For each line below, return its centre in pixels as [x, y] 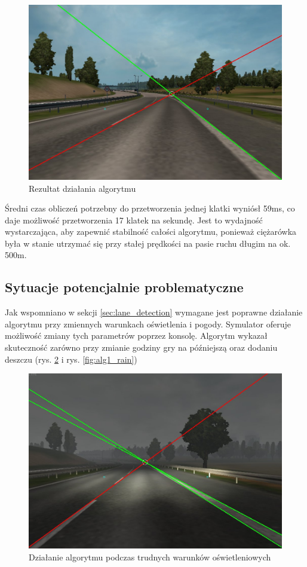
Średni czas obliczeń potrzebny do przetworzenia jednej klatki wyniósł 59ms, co [150, 208]
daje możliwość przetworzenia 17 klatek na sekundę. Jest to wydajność [134, 220]
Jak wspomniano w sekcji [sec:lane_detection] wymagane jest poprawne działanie [154, 312]
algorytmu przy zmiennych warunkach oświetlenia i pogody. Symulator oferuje [148, 324]
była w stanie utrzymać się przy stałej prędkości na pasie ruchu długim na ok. [148, 243]
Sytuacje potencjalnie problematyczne [124, 287]
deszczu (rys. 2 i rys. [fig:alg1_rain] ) [71, 359]
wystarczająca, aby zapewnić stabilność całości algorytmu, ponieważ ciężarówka [151, 232]
